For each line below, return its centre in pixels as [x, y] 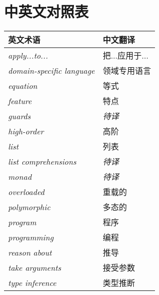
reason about [30, 252]
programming [31, 237]
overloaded [26, 191]
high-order [26, 131]
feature [20, 101]
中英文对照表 [47, 11]
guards [19, 116]
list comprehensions [42, 161]
